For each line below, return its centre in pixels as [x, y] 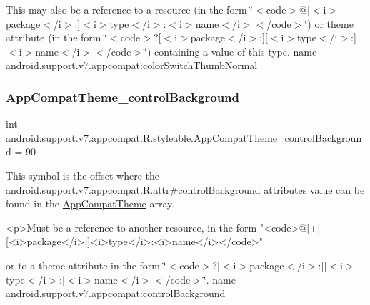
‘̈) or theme [329, 23]
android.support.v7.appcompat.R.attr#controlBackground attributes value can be [185, 189]
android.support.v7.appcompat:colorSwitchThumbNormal [132, 65]
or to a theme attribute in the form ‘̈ [86, 265]
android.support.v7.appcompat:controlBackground [116, 293]
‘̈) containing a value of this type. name [231, 51]
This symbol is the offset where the [82, 175]
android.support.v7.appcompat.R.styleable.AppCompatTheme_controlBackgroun [184, 137]
